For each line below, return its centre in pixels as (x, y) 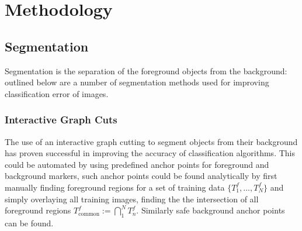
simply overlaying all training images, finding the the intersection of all (132, 199)
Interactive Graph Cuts (61, 120)
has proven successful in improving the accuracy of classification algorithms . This (150, 153)
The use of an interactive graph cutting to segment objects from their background (151, 141)
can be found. (29, 223)
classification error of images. (57, 93)
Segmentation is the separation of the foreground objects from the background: (146, 70)
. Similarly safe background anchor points (211, 210)
